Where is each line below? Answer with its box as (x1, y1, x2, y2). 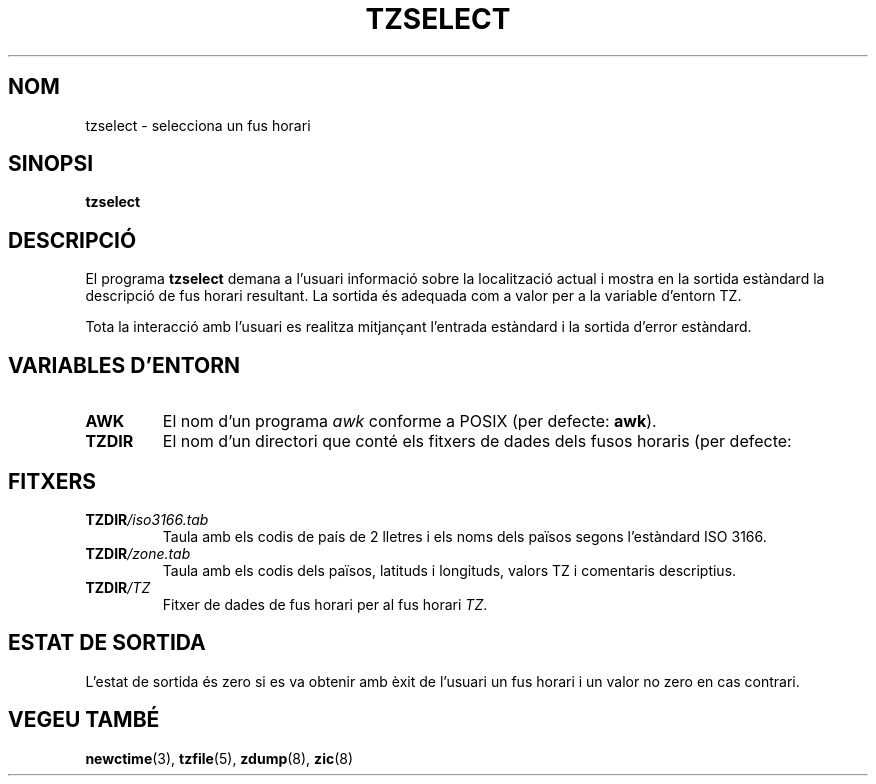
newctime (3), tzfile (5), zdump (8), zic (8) (85, 749, 354, 767)
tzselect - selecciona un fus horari (85, 116, 311, 134)
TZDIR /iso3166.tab (85, 510, 209, 528)
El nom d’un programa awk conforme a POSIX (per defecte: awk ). (162, 411, 657, 432)
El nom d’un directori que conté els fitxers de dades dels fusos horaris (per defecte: (162, 431, 792, 452)
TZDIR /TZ (85, 578, 151, 596)
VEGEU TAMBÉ (8, 707, 160, 733)
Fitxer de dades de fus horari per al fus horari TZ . (162, 595, 488, 613)
